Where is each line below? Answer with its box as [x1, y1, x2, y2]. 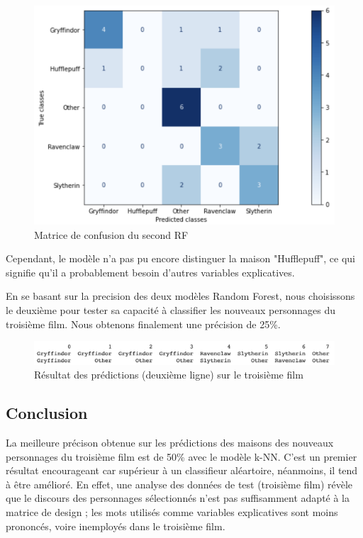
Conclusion [6, 402, 88, 424]
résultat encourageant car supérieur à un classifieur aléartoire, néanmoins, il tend [6, 463, 358, 478]
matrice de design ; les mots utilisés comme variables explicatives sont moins [6, 505, 338, 520]
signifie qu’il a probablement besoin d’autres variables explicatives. [6, 264, 295, 279]
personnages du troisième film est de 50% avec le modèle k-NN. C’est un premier [6, 449, 357, 464]
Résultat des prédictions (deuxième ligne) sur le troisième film [34, 367, 303, 382]
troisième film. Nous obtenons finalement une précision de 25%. [6, 316, 281, 331]
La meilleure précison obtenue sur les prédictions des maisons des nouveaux [6, 435, 334, 450]
